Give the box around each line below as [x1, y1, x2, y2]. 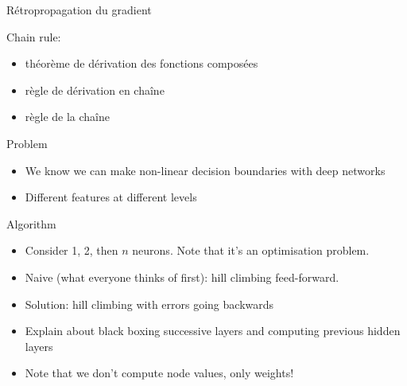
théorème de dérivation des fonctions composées [25, 55, 258, 72]
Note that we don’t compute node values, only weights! [25, 365, 294, 381]
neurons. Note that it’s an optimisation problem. [132, 242, 370, 259]
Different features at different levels [25, 189, 197, 205]
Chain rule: [6, 28, 61, 45]
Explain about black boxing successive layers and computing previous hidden [25, 322, 401, 339]
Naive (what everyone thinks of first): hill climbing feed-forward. [25, 268, 339, 285]
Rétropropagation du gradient [6, 2, 152, 18]
